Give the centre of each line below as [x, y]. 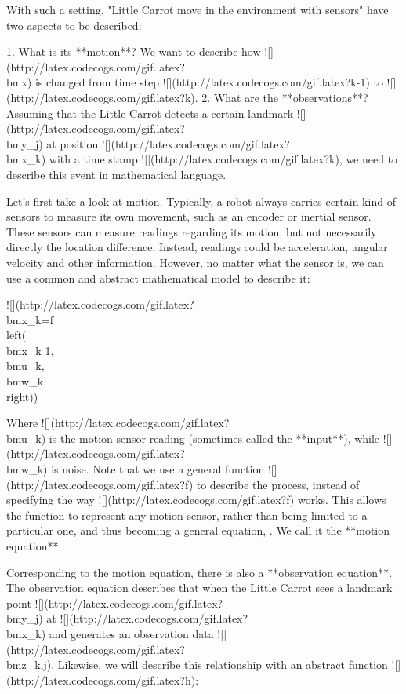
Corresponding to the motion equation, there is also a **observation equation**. [199, 572]
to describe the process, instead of [278, 484]
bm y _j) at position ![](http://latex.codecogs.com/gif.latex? [148, 143]
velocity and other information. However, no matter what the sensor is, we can [195, 262]
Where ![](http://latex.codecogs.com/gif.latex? [118, 423]
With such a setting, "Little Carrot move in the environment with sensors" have [198, 9]
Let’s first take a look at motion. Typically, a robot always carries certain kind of [201, 201]
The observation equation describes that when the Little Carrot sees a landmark [199, 588]
